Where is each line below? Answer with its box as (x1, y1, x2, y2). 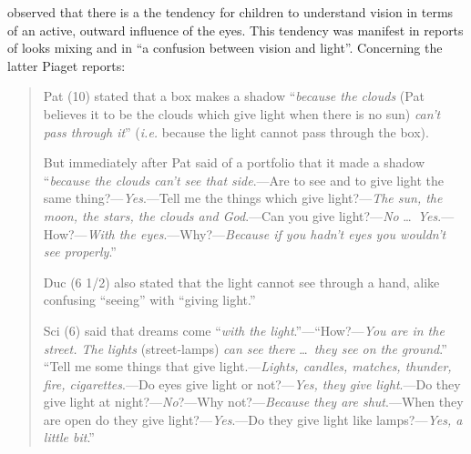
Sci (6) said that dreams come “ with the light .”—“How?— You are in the (43, 320, 445, 339)
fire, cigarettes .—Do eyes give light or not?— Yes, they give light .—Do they (43, 374, 461, 393)
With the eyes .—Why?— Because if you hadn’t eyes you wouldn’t (87, 224, 446, 243)
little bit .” (43, 428, 95, 447)
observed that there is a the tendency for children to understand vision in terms (7, 3, 454, 21)
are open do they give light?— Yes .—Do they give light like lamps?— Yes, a (43, 409, 463, 429)
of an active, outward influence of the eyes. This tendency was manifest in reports (7, 20, 464, 39)
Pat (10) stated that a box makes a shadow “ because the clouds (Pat (43, 86, 425, 106)
